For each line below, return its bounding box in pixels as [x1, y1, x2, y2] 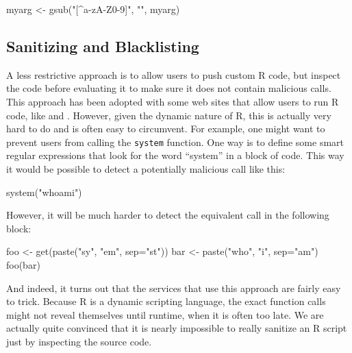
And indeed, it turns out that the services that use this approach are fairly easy [6, 280, 341, 295]
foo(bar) [6, 257, 40, 271]
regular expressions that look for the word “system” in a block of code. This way [6, 148, 344, 162]
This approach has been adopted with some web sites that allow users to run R [6, 94, 339, 108]
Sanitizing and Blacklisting [6, 35, 199, 56]
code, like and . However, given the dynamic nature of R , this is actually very [6, 108, 331, 122]
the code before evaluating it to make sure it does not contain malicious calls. [6, 81, 331, 95]
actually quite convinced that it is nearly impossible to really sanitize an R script [6, 321, 347, 335]
